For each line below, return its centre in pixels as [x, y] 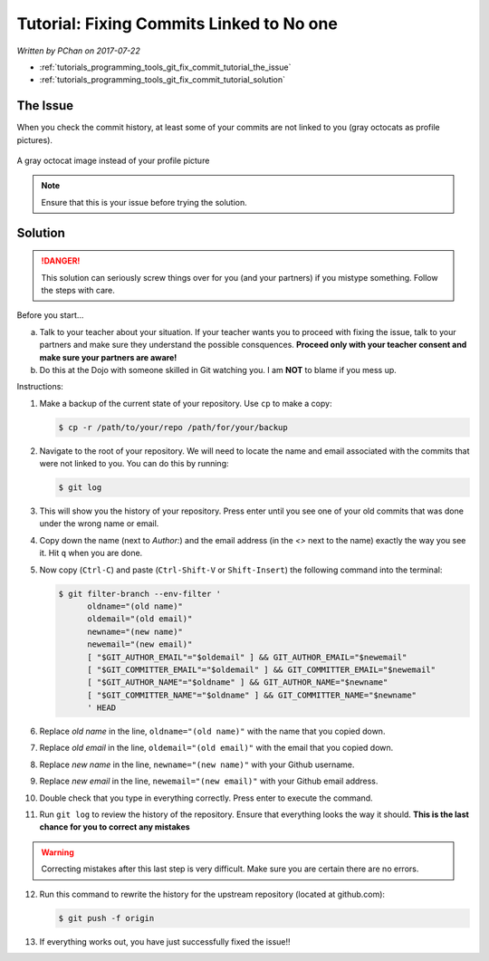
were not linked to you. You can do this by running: [134, 464]
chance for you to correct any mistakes [115, 827]
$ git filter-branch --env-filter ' [140, 594]
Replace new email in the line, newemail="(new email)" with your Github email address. [209, 781]
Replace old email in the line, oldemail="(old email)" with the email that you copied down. [216, 748]
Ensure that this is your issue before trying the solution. [144, 202]
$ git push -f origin [106, 918]
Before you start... [50, 315]
